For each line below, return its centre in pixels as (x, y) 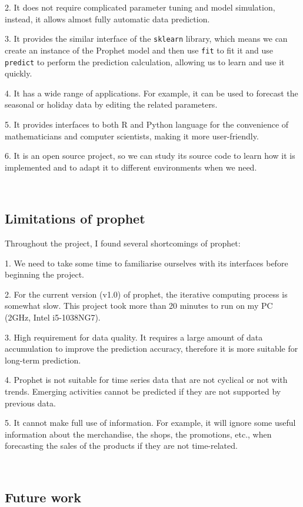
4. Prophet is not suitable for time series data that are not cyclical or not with (146, 380)
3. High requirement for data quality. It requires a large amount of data (134, 337)
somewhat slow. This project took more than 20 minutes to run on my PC (139, 306)
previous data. (30, 403)
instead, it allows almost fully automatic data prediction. (107, 19)
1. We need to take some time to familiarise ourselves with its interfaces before (146, 263)
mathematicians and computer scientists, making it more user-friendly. (132, 136)
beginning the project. (45, 274)
